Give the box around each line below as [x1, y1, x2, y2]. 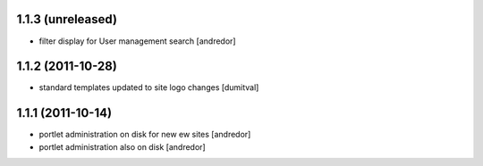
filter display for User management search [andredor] [38, 36, 236, 46]
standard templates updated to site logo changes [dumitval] [38, 82, 259, 93]
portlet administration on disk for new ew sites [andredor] [38, 129, 251, 140]
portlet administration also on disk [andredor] [38, 141, 206, 152]
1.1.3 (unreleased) [16, 12, 118, 27]
